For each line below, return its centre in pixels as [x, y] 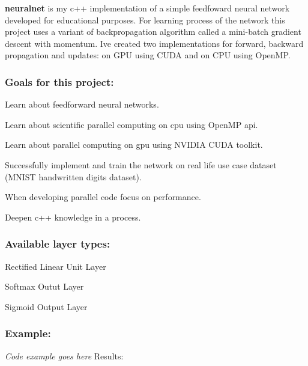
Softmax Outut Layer [44, 286]
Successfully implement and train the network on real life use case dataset [141, 164]
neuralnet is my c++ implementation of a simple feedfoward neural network [147, 8]
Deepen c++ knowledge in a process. [73, 217]
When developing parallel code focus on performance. [103, 197]
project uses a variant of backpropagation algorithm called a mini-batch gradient [153, 32]
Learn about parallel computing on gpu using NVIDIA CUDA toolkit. [134, 145]
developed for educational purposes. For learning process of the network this [145, 20]
